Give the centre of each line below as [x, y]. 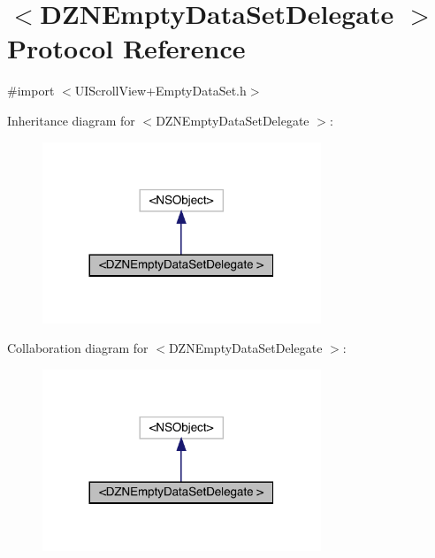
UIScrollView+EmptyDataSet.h [160, 91]
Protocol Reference [126, 48]
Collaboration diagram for [78, 348]
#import [31, 91]
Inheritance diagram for [71, 120]
